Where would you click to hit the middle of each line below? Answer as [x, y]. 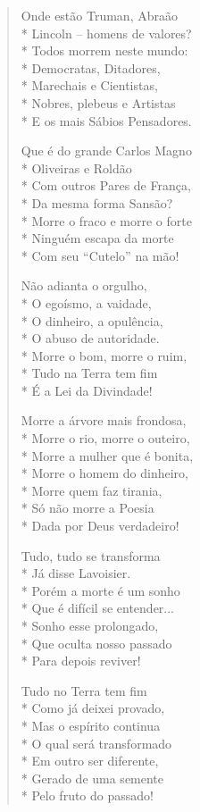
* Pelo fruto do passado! [87, 795]
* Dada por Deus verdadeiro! [100, 526]
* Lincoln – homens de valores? [106, 33]
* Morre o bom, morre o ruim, [104, 355]
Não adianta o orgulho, [84, 285]
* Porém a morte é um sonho [100, 590]
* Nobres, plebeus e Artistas [98, 102]
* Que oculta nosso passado [96, 643]
